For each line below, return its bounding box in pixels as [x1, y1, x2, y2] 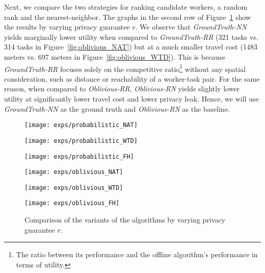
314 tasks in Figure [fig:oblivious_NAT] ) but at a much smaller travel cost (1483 [4, 41, 257, 52]
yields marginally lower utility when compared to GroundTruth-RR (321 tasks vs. [4, 31, 258, 42]
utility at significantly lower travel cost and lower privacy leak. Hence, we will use [4, 93, 259, 104]
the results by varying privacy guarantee [4, 21, 130, 32]
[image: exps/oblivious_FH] [24, 200, 120, 207]
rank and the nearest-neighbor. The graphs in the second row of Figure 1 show [4, 11, 251, 22]
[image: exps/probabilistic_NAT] [24, 121, 138, 129]
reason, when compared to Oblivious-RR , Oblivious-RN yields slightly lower [4, 83, 240, 94]
